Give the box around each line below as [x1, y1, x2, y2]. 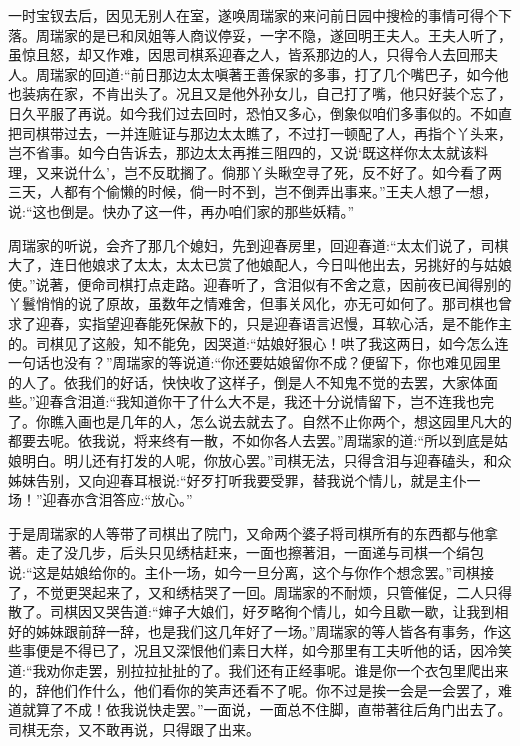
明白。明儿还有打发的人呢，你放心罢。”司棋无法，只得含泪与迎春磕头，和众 [21, 450, 512, 471]
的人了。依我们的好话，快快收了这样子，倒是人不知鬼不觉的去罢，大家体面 [8, 371, 498, 392]
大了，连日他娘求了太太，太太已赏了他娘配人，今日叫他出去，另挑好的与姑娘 [8, 254, 512, 275]
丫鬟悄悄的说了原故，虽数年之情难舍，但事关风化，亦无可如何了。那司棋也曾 [8, 293, 512, 314]
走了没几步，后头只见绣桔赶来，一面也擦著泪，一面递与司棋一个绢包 [35, 542, 484, 563]
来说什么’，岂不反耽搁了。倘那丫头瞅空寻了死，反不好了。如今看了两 [49, 161, 502, 182]
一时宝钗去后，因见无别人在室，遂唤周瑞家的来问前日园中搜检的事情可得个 [8, 5, 498, 25]
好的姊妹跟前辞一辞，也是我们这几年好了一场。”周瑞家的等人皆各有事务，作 [8, 620, 498, 641]
